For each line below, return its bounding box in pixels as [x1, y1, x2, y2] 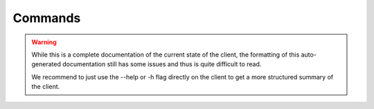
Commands [12, 10, 81, 26]
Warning [31, 38, 57, 46]
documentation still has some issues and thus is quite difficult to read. [62, 60, 262, 68]
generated [31, 60, 62, 68]
